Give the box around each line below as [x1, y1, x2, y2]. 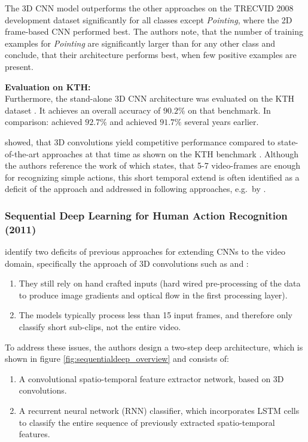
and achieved [109, 115, 157, 128]
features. [19, 428, 50, 440]
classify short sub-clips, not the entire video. [19, 321, 181, 333]
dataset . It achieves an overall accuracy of [5, 103, 161, 116]
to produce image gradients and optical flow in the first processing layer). [19, 288, 288, 301]
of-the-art [5, 147, 39, 160]
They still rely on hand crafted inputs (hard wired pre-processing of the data [19, 277, 301, 289]
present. [5, 60, 33, 72]
